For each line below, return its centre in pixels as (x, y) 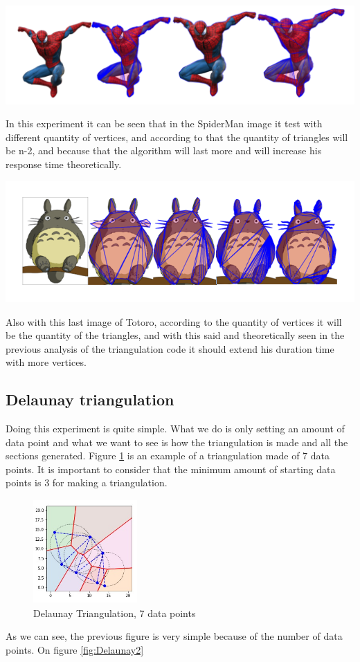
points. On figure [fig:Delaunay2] (75, 649)
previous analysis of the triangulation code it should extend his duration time (170, 348)
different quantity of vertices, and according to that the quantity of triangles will (177, 137)
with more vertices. (46, 362)
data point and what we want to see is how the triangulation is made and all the (177, 442)
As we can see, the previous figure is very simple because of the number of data (174, 636)
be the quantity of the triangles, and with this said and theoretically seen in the (175, 335)
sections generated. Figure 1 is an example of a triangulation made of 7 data (168, 456)
